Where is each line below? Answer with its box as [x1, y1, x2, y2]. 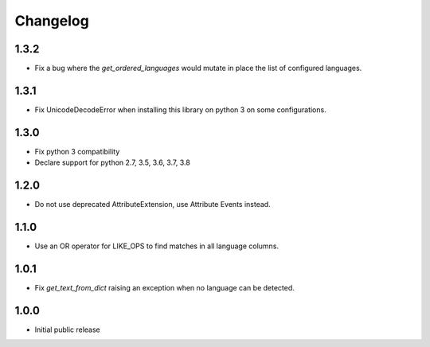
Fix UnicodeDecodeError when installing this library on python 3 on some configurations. [34, 104, 326, 115]
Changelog [14, 12, 89, 29]
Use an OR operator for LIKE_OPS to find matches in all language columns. [34, 241, 279, 251]
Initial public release [34, 325, 101, 334]
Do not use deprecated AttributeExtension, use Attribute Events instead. [34, 200, 271, 209]
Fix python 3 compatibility [34, 146, 120, 156]
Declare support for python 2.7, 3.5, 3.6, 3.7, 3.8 [34, 158, 190, 167]
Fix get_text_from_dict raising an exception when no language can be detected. [34, 283, 295, 292]
